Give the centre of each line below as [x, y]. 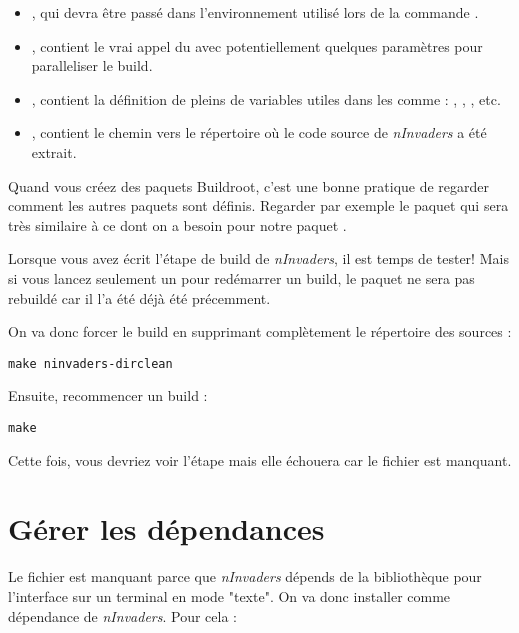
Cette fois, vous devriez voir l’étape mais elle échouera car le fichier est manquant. [260, 459]
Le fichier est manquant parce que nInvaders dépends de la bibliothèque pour [245, 576]
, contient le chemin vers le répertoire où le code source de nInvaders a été [259, 132]
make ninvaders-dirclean [90, 363]
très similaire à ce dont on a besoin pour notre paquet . [177, 224]
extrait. [54, 151]
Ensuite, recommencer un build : [108, 395]
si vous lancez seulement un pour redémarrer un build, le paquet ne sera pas [241, 277]
